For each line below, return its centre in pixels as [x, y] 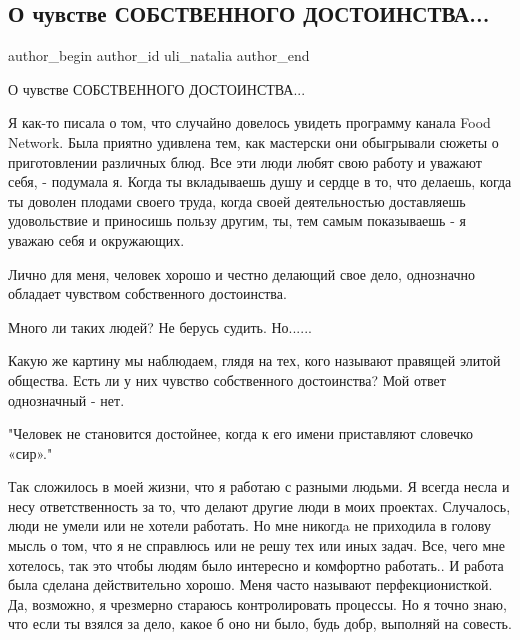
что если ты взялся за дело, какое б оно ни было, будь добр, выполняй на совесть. [260, 623]
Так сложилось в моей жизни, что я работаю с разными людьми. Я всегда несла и [259, 486]
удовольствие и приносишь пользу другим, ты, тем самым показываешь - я [237, 220]
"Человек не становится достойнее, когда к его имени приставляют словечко [241, 433]
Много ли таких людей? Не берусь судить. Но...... [160, 326]
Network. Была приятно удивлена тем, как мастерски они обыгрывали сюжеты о [253, 141]
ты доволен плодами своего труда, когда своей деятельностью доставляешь [237, 200]
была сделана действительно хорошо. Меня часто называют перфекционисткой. [250, 584]
